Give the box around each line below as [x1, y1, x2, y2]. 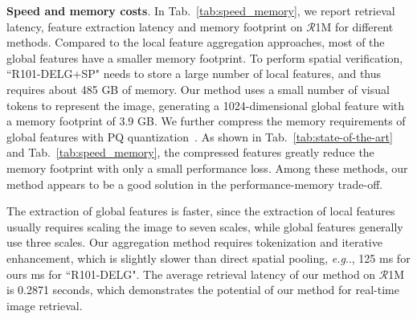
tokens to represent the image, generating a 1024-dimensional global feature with [6, 96, 405, 113]
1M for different [315, 18, 394, 35]
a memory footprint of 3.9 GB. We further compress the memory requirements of [6, 112, 406, 129]
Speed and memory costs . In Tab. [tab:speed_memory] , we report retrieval [6, 2, 395, 18]
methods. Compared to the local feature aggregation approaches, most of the [6, 34, 385, 51]
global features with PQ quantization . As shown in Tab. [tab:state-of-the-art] [6, 128, 393, 145]
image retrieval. [6, 297, 83, 313]
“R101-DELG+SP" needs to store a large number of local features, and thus [6, 65, 382, 82]
